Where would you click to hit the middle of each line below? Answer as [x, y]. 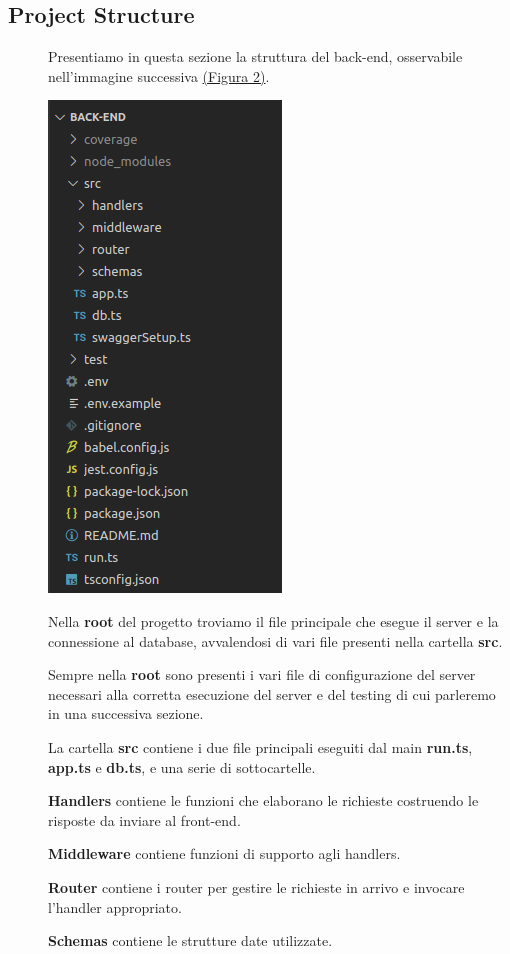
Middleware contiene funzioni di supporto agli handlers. [224, 853]
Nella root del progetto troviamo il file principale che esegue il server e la [273, 620]
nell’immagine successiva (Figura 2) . [159, 75]
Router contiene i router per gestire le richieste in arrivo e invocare [256, 886]
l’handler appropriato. [115, 906]
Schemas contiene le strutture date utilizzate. [190, 940]
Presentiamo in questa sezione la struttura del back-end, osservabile [255, 56]
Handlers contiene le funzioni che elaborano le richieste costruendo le [263, 800]
